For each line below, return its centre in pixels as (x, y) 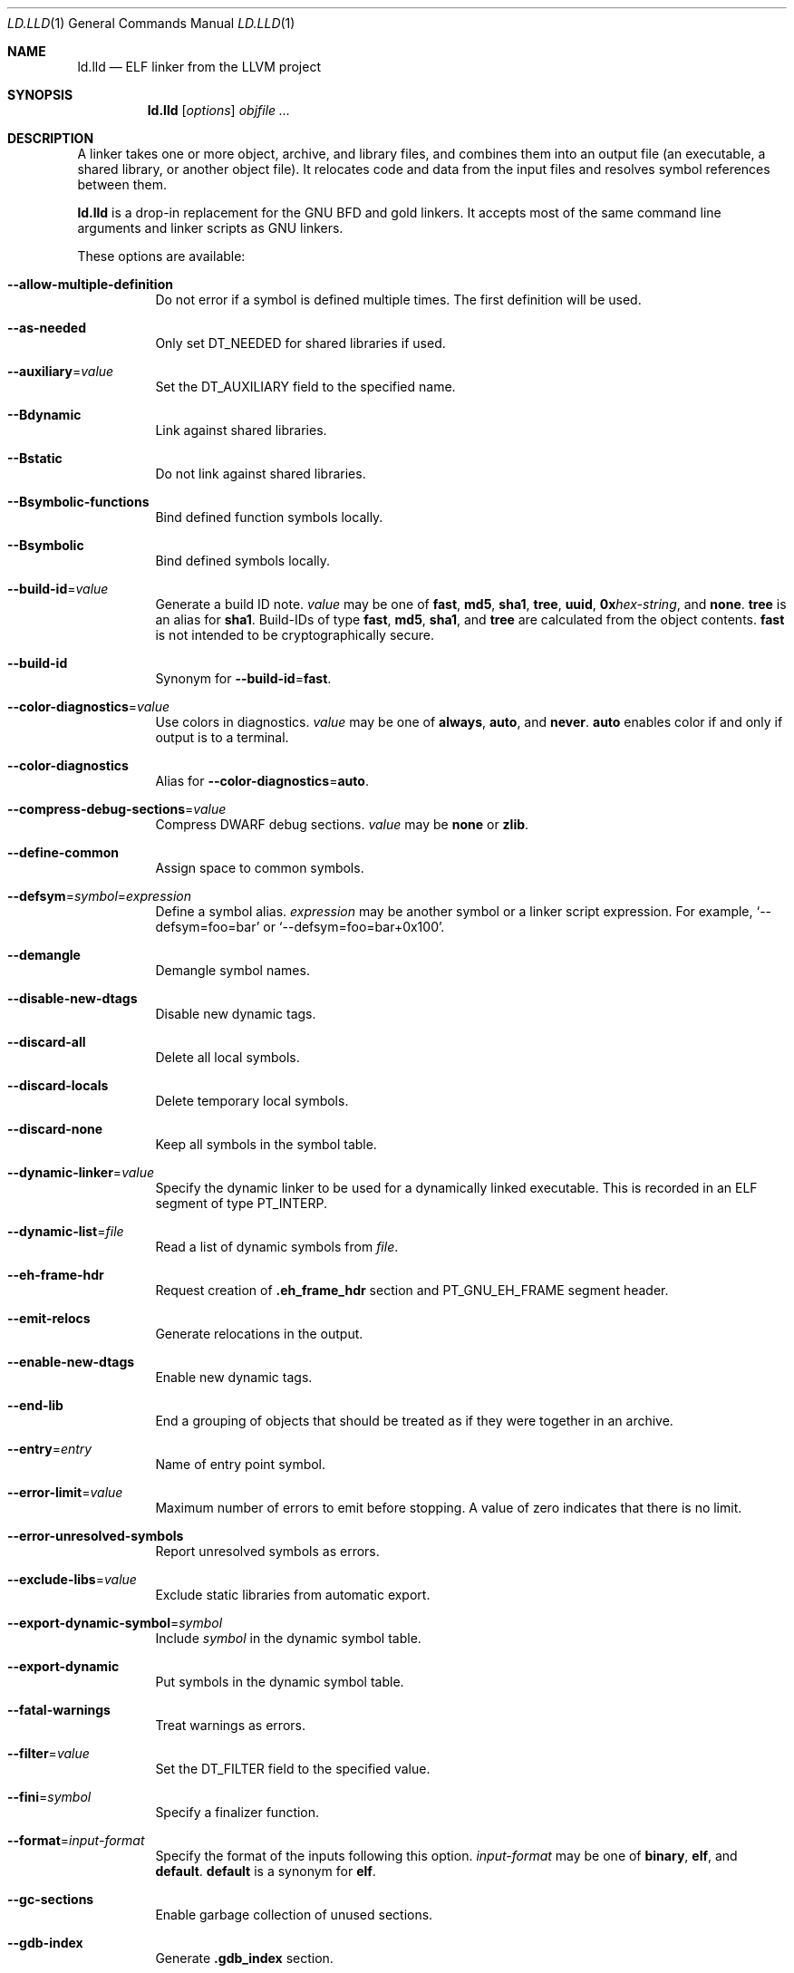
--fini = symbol (49, 1797)
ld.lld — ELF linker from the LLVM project (199, 67)
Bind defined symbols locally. (243, 561)
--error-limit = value (65, 1492)
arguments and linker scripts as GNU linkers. (210, 228)
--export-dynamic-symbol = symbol (115, 1623)
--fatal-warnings (59, 1710)
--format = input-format (76, 1840)
